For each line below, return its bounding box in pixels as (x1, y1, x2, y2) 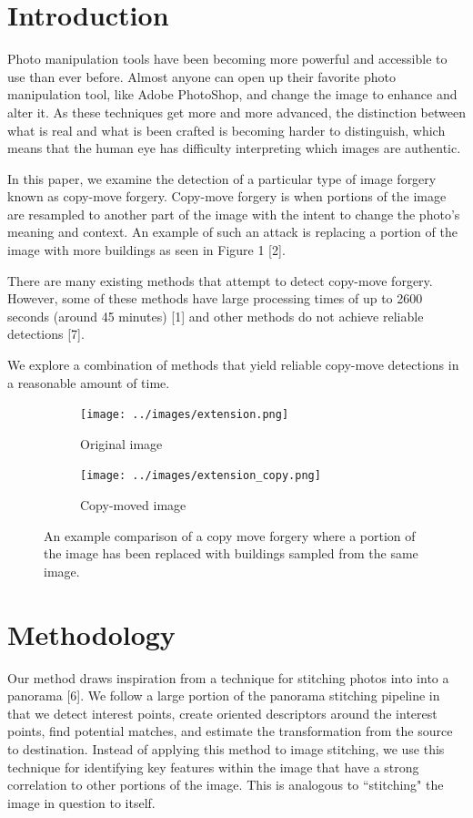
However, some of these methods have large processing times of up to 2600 (7, 289, 423, 308)
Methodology (7, 615, 176, 652)
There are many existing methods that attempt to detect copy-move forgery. (7, 271, 433, 290)
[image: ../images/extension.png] (80, 408, 289, 422)
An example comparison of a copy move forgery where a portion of (44, 526, 416, 545)
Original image (80, 434, 163, 453)
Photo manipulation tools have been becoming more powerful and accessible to (7, 49, 448, 68)
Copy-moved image (80, 496, 186, 515)
